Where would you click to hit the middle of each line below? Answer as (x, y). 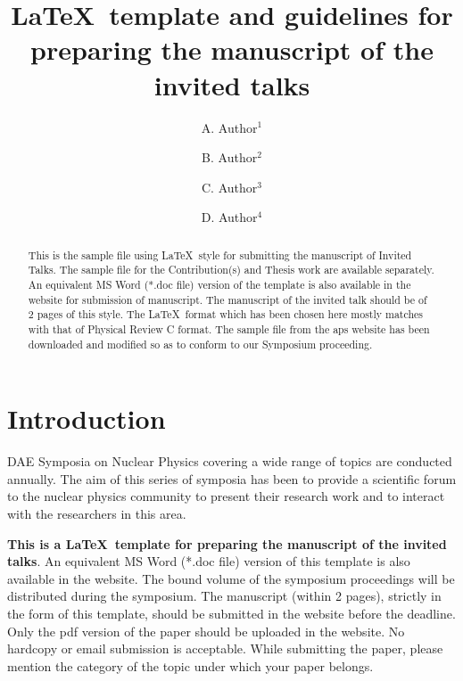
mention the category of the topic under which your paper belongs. (190, 665)
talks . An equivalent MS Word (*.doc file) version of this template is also (209, 561)
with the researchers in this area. (97, 513)
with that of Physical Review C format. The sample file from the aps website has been (229, 328)
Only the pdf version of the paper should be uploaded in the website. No (206, 631)
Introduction (87, 418)
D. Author (229, 217)
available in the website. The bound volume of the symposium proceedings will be (231, 578)
